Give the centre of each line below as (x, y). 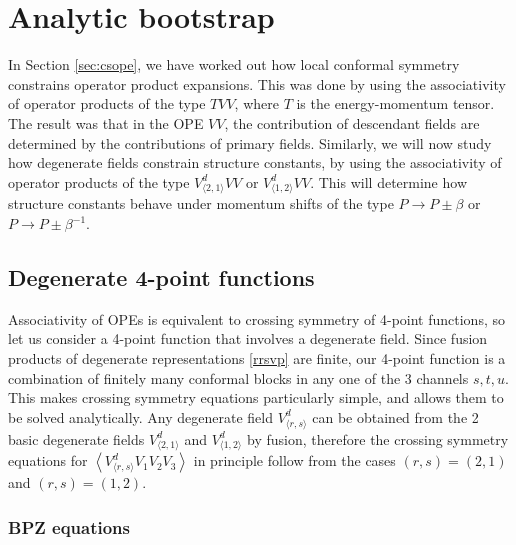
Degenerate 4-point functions (161, 277)
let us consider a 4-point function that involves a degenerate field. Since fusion (248, 338)
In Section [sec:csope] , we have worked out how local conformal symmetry (234, 64)
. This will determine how (388, 181)
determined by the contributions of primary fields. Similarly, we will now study (250, 142)
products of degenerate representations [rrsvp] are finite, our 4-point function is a (257, 358)
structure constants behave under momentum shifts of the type (201, 203)
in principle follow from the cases (294, 460)
